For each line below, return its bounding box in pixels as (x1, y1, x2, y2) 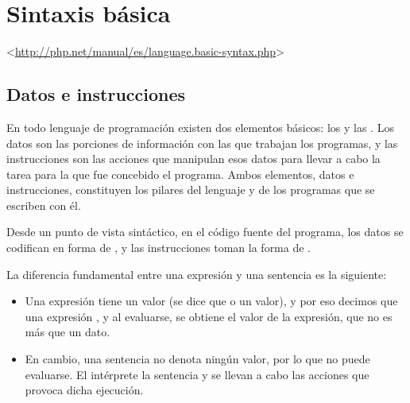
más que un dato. (25, 324, 110, 340)
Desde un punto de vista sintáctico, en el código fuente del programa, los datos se (6, 223, 404, 240)
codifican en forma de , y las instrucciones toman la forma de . (6, 239, 311, 256)
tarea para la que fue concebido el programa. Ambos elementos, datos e (6, 165, 354, 182)
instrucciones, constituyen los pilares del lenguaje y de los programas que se (6, 181, 375, 198)
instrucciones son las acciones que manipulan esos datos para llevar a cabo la (6, 150, 381, 167)
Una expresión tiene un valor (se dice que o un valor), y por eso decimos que (25, 293, 398, 309)
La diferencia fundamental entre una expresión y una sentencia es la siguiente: (6, 265, 387, 282)
